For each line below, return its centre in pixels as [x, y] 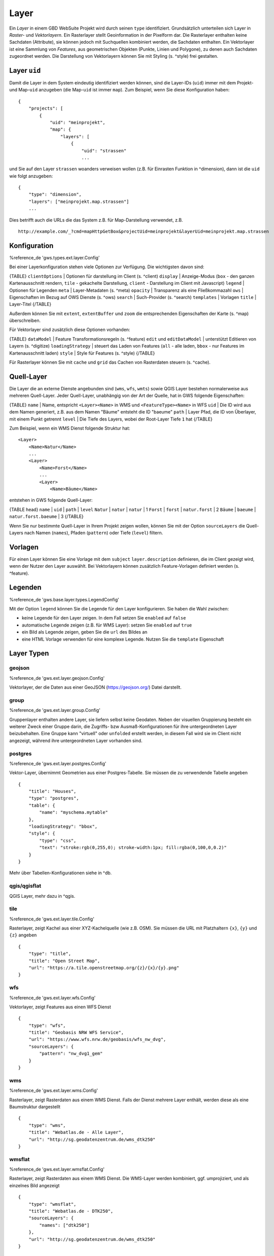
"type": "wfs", [47, 1025]
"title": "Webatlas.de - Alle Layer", [76, 1132]
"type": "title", [50, 954]
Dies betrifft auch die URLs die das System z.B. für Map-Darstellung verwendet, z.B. [96, 220]
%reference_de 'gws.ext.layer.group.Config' [55, 710]
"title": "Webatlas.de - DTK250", [71, 1211]
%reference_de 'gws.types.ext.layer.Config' [55, 257]
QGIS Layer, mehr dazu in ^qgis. [42, 896]
